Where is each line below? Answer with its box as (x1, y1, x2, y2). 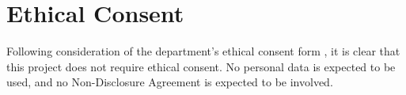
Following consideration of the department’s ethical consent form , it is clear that (6, 43, 400, 59)
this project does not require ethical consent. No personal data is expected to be (6, 58, 396, 74)
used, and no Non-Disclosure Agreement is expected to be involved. (6, 74, 333, 90)
